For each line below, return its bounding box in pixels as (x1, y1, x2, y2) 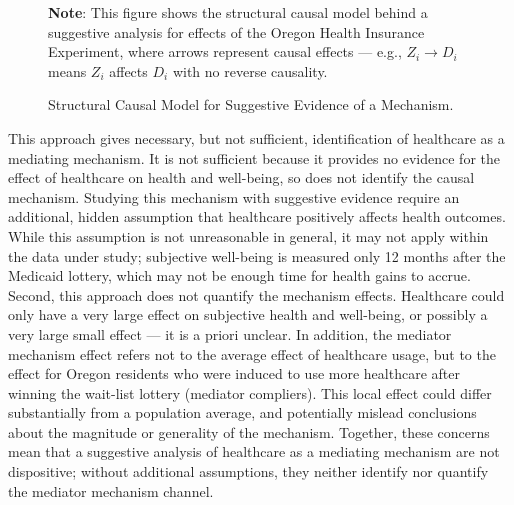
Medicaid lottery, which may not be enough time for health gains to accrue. (8, 265, 471, 286)
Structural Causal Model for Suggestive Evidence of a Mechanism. (48, 94, 454, 115)
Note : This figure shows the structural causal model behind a (48, 2, 428, 22)
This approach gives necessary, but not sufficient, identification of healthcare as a (8, 127, 505, 148)
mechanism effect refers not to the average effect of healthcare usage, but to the (8, 343, 496, 364)
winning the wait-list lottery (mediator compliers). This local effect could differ (8, 382, 492, 403)
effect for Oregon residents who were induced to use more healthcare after (8, 363, 460, 384)
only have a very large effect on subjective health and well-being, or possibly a (8, 304, 488, 325)
